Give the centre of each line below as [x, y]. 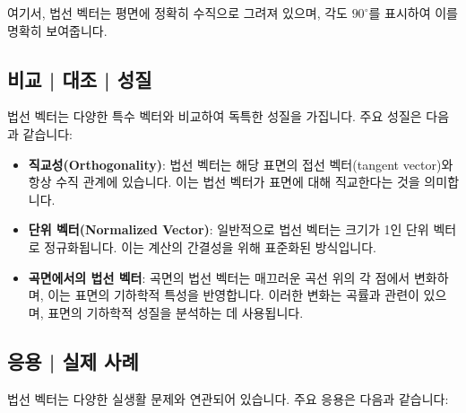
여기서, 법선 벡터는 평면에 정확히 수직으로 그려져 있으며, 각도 [177, 13]
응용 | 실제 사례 [73, 360]
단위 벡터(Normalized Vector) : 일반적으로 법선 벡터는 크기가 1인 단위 [229, 229]
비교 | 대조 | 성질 [80, 79]
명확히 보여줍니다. [57, 30]
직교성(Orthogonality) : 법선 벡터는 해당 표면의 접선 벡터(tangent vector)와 [241, 164]
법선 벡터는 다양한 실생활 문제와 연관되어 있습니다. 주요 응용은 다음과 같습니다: [228, 398]
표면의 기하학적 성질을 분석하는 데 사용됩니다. [176, 312]
